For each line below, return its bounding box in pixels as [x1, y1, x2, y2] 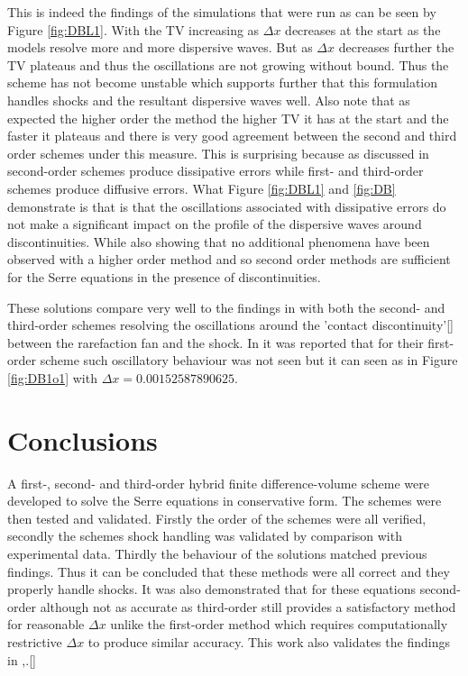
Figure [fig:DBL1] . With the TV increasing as [7, 20, 260, 39]
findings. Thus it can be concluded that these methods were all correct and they [7, 562, 450, 580]
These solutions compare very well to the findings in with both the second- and [7, 297, 445, 316]
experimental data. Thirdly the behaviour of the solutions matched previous [7, 544, 427, 562]
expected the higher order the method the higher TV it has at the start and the [7, 108, 449, 127]
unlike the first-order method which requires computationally [110, 615, 448, 634]
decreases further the [338, 38, 454, 57]
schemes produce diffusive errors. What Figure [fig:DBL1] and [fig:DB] [7, 178, 396, 197]
